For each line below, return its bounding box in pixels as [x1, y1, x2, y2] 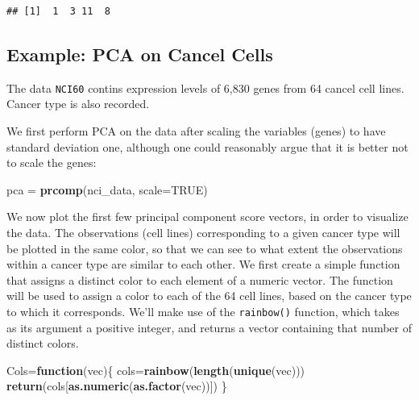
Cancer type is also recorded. [6, 95, 150, 112]
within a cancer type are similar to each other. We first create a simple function [6, 256, 400, 273]
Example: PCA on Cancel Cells [6, 41, 273, 66]
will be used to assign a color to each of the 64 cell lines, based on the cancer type [6, 287, 412, 304]
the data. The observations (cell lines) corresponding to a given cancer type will [6, 224, 400, 241]
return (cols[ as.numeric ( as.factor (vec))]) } [6, 377, 227, 394]
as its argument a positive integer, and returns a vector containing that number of [6, 319, 412, 335]
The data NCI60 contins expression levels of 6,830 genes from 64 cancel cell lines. [6, 79, 404, 96]
